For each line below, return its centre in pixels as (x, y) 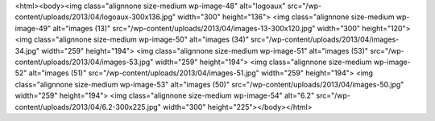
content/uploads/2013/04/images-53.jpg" (84, 62)
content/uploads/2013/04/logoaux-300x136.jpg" (95, 17)
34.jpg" (27, 50)
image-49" (33, 28)
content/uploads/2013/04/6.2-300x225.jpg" (88, 107)
